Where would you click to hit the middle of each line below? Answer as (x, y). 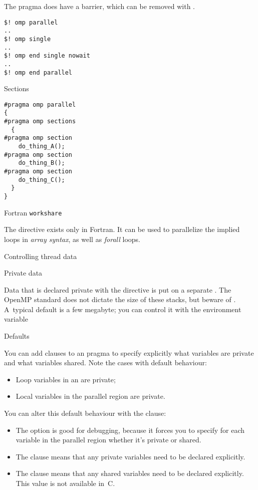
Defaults (17, 336)
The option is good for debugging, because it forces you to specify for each (130, 430)
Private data (23, 273)
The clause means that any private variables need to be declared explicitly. (131, 456)
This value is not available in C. (65, 483)
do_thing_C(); (42, 180)
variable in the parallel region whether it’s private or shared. (108, 440)
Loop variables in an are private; (66, 379)
